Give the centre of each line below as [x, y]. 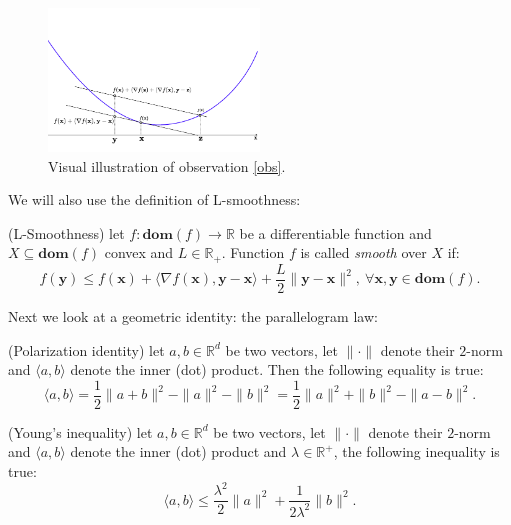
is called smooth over [363, 252]
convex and [139, 252]
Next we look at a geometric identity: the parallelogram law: [193, 316]
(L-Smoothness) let [66, 232]
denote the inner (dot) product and [178, 451]
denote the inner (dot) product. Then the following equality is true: [277, 369]
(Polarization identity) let [86, 349]
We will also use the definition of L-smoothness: [154, 199]
